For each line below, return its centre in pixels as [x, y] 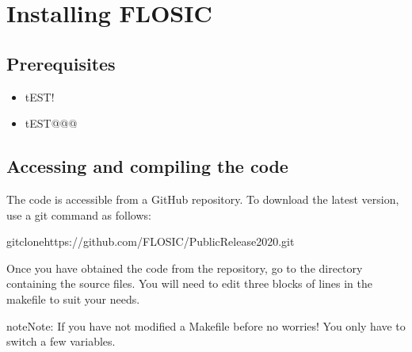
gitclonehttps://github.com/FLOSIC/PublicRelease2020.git [151, 241]
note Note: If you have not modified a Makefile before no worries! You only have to [206, 325]
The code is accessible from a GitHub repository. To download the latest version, [203, 199]
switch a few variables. [61, 341]
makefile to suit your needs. [73, 298]
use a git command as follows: [79, 214]
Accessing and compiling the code [147, 166]
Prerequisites [61, 63]
